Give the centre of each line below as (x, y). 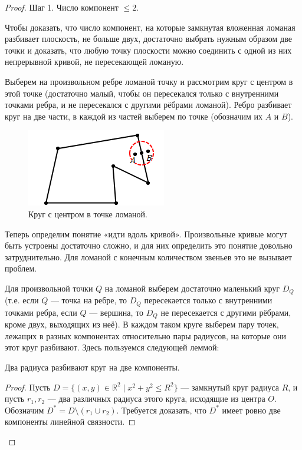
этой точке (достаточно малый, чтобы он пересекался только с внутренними (142, 93)
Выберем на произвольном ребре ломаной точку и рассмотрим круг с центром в (149, 81)
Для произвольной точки (49, 288)
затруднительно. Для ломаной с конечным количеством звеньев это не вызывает (148, 257)
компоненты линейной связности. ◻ (70, 421)
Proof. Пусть (28, 387)
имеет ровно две (251, 410)
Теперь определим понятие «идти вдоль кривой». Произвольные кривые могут (146, 234)
